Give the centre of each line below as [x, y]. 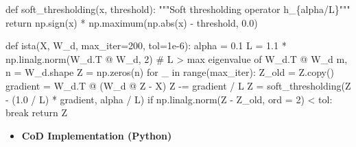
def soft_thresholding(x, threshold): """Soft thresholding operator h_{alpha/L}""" [178, 9]
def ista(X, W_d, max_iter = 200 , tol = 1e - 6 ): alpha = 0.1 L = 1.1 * [146, 45]
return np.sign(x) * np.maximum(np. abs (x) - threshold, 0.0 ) [132, 22]
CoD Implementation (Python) [97, 135]
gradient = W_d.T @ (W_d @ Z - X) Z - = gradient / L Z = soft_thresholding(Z [178, 85]
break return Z [36, 112]
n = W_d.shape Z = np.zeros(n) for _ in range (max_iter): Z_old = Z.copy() [170, 72]
